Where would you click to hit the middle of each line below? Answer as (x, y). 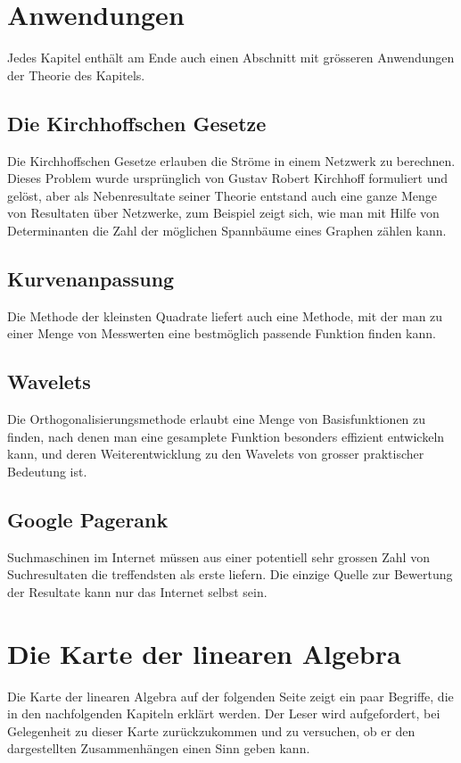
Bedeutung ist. (47, 471)
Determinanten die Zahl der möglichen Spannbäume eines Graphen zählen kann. (227, 230)
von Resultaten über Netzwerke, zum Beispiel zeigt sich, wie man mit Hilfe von (223, 213)
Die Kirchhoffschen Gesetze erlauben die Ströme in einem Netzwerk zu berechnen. (231, 160)
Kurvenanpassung (91, 278)
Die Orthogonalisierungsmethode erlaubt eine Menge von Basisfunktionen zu (217, 419)
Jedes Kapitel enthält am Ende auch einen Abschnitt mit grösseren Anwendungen (231, 58)
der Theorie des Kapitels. (76, 75)
